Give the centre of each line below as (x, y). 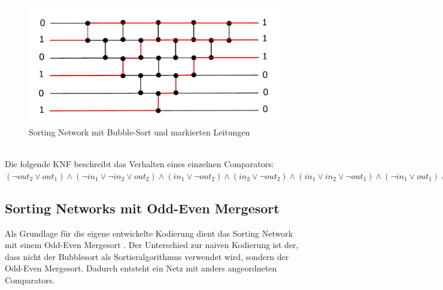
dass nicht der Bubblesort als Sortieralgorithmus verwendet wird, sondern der (147, 256)
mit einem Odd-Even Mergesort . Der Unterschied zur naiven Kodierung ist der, (152, 245)
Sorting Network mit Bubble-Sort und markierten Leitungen (139, 132)
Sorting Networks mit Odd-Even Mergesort (142, 208)
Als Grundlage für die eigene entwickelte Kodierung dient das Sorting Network (149, 233)
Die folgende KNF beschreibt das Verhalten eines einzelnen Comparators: (139, 164)
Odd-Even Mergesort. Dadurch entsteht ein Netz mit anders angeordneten (141, 268)
